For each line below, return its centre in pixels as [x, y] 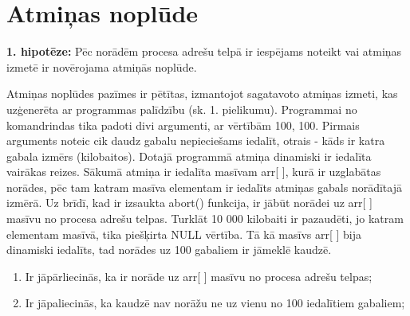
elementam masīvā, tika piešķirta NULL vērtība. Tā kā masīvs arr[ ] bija [184, 234]
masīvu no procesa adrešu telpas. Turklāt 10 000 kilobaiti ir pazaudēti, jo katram [205, 218]
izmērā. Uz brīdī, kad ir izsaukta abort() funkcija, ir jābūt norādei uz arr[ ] [189, 203]
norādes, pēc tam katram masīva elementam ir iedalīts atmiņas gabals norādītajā [204, 187]
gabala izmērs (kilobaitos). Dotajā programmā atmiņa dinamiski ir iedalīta [189, 156]
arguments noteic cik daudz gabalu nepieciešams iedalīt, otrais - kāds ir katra [196, 140]
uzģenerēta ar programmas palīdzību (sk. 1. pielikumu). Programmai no [182, 109]
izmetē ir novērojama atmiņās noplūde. [102, 66]
